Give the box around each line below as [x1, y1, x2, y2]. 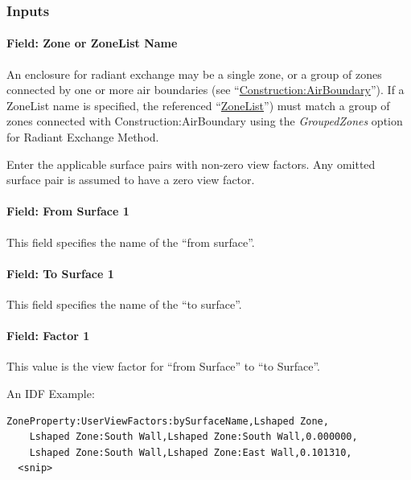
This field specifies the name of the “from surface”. [6, 233, 255, 250]
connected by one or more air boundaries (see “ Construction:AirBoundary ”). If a [6, 81, 405, 98]
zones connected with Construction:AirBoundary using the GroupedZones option [6, 113, 403, 129]
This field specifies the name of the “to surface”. [6, 295, 242, 312]
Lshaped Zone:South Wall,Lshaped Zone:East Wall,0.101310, [29, 446, 352, 458]
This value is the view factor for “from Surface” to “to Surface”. [6, 358, 320, 375]
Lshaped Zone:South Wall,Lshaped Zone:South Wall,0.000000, [29, 431, 358, 443]
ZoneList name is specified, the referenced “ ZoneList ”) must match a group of [6, 96, 390, 113]
